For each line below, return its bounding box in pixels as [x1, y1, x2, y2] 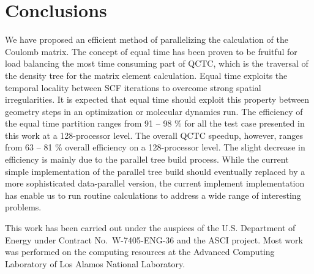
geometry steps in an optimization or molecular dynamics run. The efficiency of [5, 105, 303, 117]
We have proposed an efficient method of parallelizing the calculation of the [5, 33, 288, 46]
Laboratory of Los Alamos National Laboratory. [5, 257, 185, 270]
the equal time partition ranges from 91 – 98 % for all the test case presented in [5, 117, 305, 130]
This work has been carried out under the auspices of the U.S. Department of [5, 221, 296, 234]
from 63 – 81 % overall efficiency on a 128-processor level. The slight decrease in [5, 141, 305, 154]
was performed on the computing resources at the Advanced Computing [5, 245, 275, 258]
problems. [5, 201, 42, 213]
